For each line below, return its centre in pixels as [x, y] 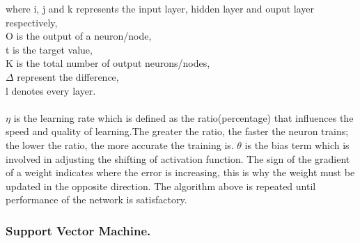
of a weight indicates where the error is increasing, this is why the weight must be [180, 172]
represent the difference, [68, 76]
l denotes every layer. [51, 90]
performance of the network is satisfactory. [96, 199]
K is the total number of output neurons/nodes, [108, 63]
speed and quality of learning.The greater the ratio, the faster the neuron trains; [177, 131]
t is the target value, [49, 49]
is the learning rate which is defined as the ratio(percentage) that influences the [183, 117]
